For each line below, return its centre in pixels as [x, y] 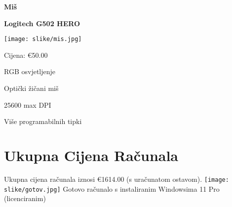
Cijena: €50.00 [26, 55]
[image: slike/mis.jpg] [43, 39]
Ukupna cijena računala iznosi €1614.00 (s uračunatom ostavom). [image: [116, 179]
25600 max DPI [28, 104]
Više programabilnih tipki [43, 121]
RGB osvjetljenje [30, 71]
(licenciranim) [25, 198]
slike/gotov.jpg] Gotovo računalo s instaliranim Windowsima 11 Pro [112, 188]
